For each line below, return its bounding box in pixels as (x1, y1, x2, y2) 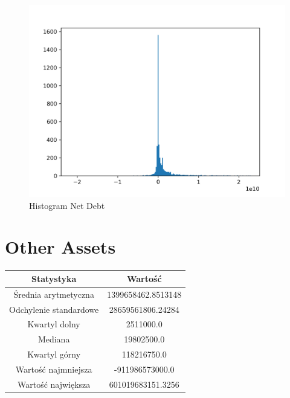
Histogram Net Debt (29, 199, 105, 211)
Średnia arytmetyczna (13, 287, 94, 300)
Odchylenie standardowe (9, 303, 99, 315)
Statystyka (31, 272, 77, 284)
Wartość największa (17, 377, 91, 390)
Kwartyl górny (27, 348, 81, 361)
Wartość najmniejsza (15, 362, 92, 375)
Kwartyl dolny (27, 318, 80, 330)
